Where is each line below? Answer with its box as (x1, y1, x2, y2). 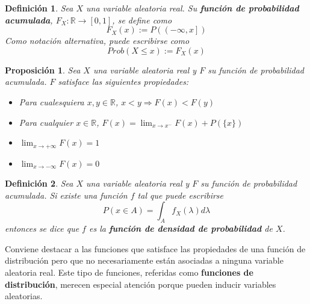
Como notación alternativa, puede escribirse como (5, 34, 190, 47)
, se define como (112, 13, 172, 26)
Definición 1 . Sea (5, 2, 73, 14)
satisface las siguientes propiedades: (58, 75, 189, 88)
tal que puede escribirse (137, 188, 224, 201)
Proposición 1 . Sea (5, 63, 81, 76)
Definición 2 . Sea (5, 177, 73, 190)
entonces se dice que (5, 222, 79, 235)
